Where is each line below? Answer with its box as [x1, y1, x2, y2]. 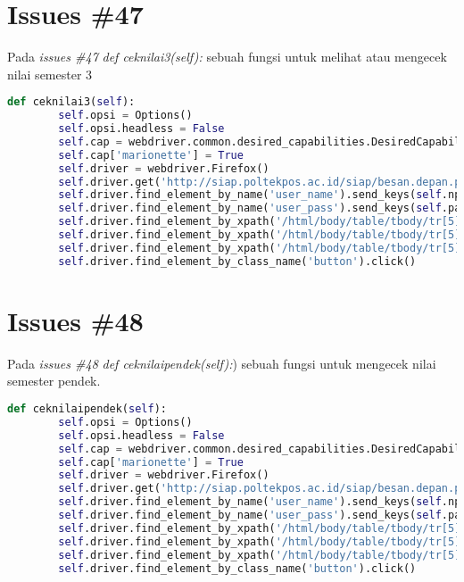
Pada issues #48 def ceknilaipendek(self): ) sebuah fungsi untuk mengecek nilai [7, 353, 436, 372]
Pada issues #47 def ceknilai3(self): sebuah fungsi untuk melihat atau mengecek [7, 47, 447, 66]
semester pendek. [7, 371, 101, 390]
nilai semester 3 [7, 64, 93, 83]
